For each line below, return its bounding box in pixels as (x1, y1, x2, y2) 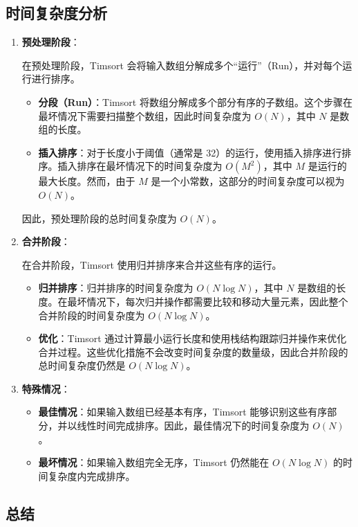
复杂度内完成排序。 (48, 468, 135, 483)
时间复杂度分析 (6, 2, 107, 24)
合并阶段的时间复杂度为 (38, 307, 145, 322)
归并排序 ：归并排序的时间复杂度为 (38, 280, 194, 295)
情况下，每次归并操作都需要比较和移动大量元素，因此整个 (86, 294, 348, 308)
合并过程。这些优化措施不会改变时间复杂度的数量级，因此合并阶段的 (38, 344, 348, 359)
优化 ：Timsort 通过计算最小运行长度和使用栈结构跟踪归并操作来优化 (38, 331, 347, 346)
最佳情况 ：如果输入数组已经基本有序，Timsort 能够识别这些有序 (38, 404, 328, 419)
